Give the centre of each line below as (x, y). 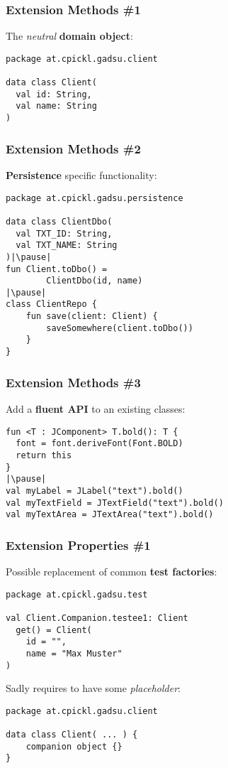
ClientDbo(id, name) (95, 281)
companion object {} (74, 746)
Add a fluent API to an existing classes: (96, 408)
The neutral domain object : (69, 36)
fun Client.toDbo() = (57, 269)
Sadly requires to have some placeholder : (93, 688)
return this (44, 455)
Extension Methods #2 (73, 148)
